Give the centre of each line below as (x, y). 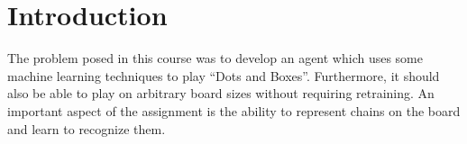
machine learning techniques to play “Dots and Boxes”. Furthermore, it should (224, 75)
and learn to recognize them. (87, 128)
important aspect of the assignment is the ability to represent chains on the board (234, 110)
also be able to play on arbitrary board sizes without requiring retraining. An (221, 93)
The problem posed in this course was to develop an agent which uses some (215, 58)
